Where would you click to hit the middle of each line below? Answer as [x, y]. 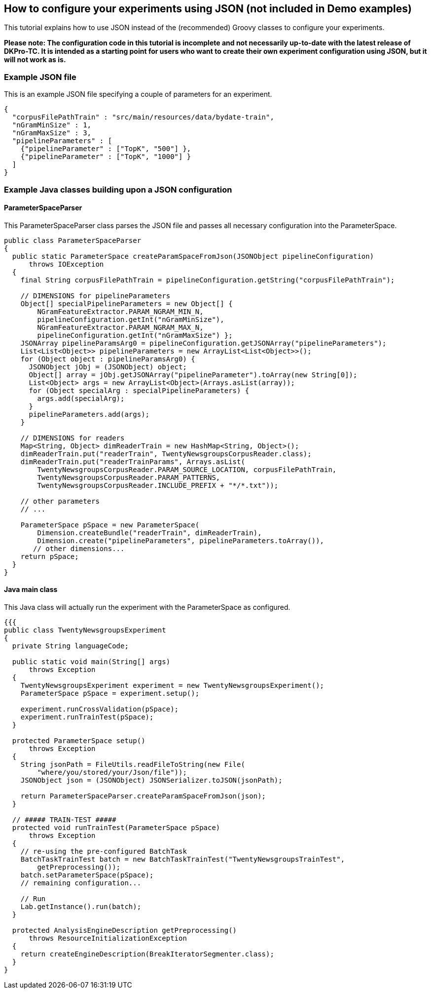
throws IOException [66, 264]
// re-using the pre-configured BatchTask [104, 851]
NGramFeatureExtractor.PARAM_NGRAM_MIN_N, [120, 311]
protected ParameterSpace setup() [79, 740]
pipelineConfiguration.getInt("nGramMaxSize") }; [135, 335]
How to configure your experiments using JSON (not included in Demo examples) [208, 9]
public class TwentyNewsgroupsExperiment [85, 630]
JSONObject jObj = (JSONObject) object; [108, 367]
